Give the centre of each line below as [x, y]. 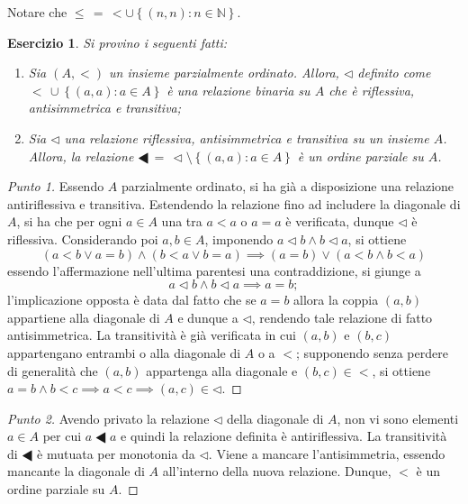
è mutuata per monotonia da [116, 453]
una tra [182, 221]
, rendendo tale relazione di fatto [342, 317]
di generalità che [53, 370]
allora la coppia [336, 300]
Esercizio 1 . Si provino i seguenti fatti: [117, 42]
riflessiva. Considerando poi [83, 238]
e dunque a [208, 317]
